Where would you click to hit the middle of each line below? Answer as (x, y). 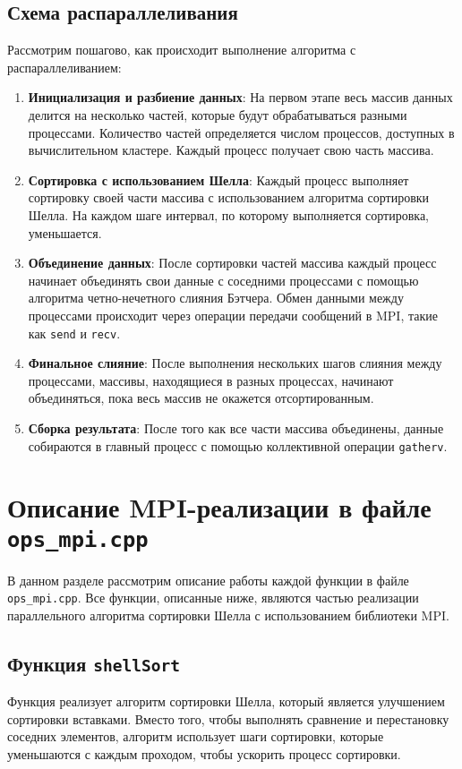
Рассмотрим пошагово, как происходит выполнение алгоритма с (182, 50)
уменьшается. (65, 232)
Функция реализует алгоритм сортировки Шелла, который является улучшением (226, 701)
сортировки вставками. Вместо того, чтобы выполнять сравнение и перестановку (228, 718)
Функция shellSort (94, 663)
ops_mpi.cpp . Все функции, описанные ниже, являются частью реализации (213, 598)
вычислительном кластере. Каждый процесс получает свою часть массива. (231, 150)
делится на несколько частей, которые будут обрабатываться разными (218, 114)
